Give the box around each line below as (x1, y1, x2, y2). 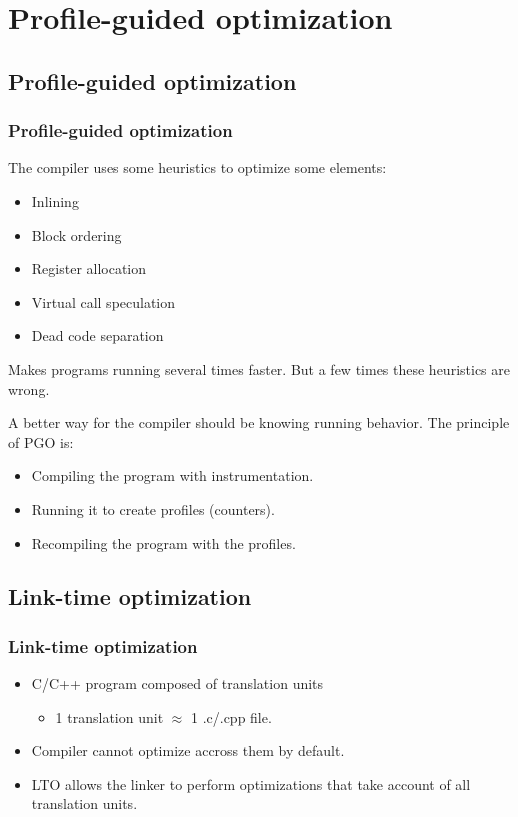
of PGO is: (8, 431, 74, 452)
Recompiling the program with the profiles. (31, 532, 296, 553)
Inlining (31, 190, 79, 211)
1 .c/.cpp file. (190, 706, 272, 727)
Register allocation (31, 258, 147, 279)
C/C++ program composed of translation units (31, 673, 324, 694)
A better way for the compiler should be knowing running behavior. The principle (8, 412, 510, 433)
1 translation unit (55, 706, 164, 727)
